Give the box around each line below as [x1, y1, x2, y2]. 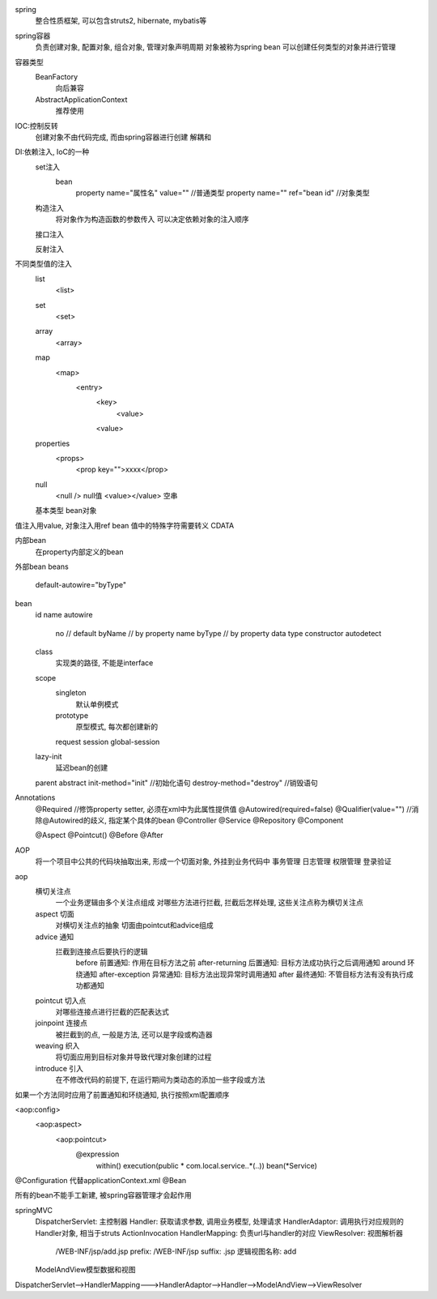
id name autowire [35, 610, 93, 620]
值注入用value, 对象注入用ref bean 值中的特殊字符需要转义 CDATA [15, 520, 235, 530]
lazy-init [35, 752, 62, 762]
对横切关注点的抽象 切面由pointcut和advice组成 [55, 921, 214, 930]
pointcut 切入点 [35, 995, 87, 1005]
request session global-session [55, 737, 160, 746]
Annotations [15, 793, 56, 802]
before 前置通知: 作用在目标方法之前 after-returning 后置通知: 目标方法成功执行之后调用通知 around [75, 958, 406, 968]
